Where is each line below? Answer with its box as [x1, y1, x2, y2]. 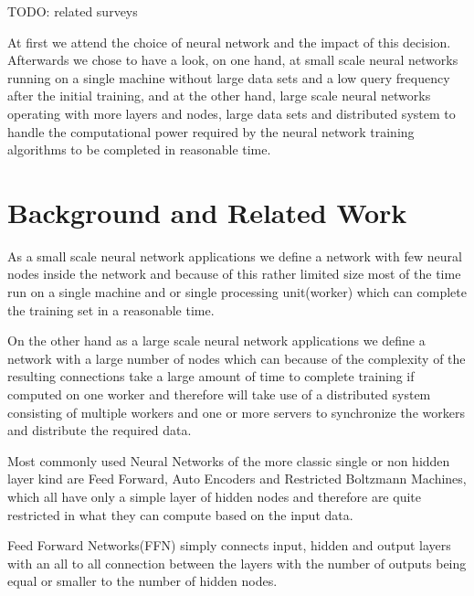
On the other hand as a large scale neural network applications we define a [7, 331, 426, 350]
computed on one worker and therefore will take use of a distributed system [7, 385, 431, 404]
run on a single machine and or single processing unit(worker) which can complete [7, 282, 467, 302]
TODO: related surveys [7, 2, 138, 20]
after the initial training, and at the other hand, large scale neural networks [7, 86, 431, 105]
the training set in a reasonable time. [7, 300, 215, 319]
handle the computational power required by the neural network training [7, 122, 415, 141]
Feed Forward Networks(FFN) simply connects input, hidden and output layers [7, 536, 451, 555]
